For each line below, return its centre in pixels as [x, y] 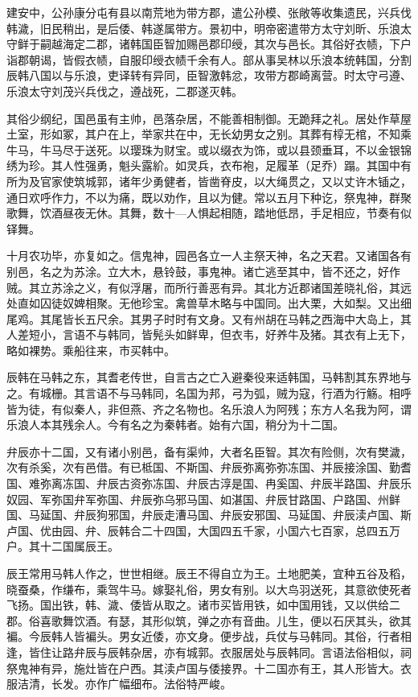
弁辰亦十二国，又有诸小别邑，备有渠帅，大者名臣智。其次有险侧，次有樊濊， [209, 451]
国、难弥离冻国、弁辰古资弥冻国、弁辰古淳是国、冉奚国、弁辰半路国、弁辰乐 [209, 483]
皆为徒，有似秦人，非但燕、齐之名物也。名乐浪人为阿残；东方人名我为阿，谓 [209, 408]
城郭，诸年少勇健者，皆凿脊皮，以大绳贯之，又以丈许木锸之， [248, 181]
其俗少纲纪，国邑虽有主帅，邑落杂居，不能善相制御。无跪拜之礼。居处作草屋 [209, 118]
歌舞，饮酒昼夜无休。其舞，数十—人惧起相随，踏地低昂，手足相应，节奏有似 [209, 213]
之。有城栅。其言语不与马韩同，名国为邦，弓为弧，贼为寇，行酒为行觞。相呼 [209, 393]
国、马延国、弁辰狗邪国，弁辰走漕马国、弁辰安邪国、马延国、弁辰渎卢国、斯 [209, 515]
